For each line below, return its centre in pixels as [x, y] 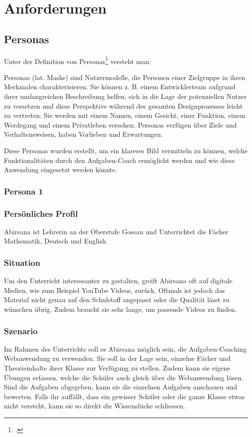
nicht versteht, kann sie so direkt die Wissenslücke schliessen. [95, 406]
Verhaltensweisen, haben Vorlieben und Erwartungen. [84, 134]
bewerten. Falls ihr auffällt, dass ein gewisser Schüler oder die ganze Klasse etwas [125, 396]
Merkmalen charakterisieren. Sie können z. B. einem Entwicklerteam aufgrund [120, 87]
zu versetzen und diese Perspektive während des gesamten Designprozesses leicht [123, 105]
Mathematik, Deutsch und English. [56, 241]
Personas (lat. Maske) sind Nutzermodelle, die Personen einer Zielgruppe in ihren [125, 77]
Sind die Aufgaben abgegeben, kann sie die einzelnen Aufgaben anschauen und [121, 387]
